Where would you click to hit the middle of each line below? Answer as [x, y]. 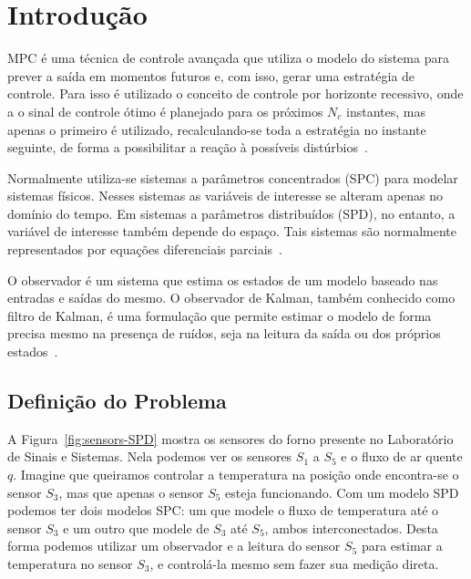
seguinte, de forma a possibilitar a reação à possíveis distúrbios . [188, 147]
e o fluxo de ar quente [402, 456]
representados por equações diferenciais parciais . [145, 249]
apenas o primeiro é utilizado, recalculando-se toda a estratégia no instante [217, 129]
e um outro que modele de [136, 527]
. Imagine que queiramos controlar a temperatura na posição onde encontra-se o [236, 475]
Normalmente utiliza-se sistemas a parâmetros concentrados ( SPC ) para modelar [233, 177]
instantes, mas [386, 111]
